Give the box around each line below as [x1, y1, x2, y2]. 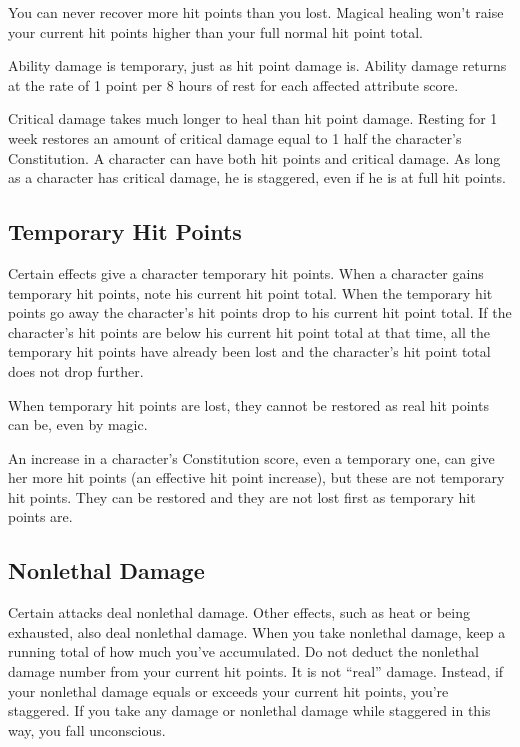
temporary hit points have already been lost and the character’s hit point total [8, 341, 491, 362]
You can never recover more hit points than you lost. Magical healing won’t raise [8, 2, 504, 22]
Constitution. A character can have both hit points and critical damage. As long [8, 147, 501, 168]
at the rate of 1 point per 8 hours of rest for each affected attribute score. [8, 74, 459, 95]
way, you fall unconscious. [8, 719, 166, 740]
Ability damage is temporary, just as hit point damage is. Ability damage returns [8, 55, 507, 76]
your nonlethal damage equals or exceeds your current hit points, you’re [8, 680, 449, 701]
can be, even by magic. [8, 414, 148, 435]
